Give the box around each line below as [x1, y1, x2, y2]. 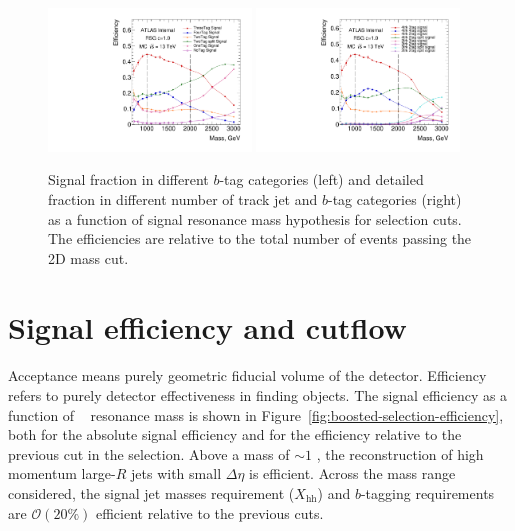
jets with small [131, 463, 222, 484]
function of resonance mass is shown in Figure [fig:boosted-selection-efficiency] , [8, 404, 504, 425]
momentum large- [8, 463, 116, 484]
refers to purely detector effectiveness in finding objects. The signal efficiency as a [8, 384, 508, 405]
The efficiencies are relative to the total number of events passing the [48, 228, 472, 249]
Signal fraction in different [48, 169, 209, 190]
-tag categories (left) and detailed [219, 169, 424, 190]
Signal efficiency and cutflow [8, 306, 407, 347]
